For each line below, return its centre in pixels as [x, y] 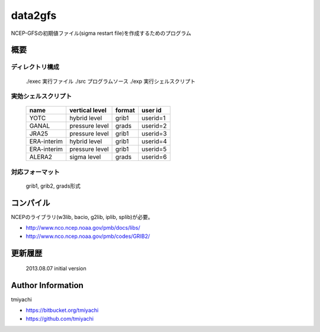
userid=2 [154, 126]
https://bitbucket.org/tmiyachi [62, 310]
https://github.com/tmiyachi [60, 318]
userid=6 [154, 157]
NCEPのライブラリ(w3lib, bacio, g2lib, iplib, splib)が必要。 [82, 217]
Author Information [47, 285]
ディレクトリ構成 [35, 67]
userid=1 [153, 118]
